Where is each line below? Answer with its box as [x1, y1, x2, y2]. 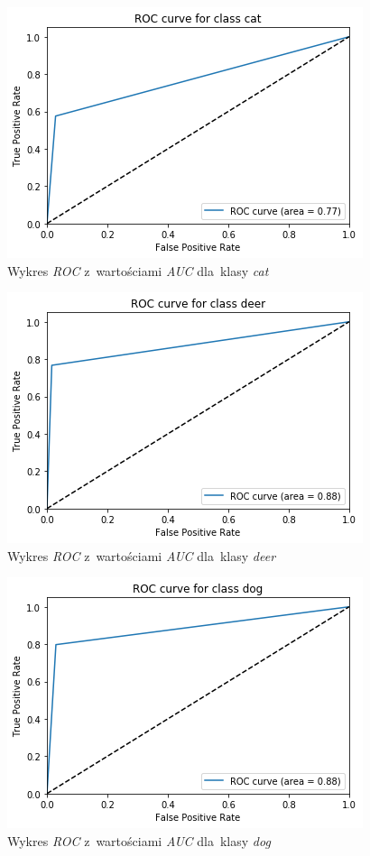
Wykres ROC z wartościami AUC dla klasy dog [7, 831, 271, 850]
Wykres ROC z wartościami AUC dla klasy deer [7, 546, 276, 565]
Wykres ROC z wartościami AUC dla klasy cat [7, 261, 269, 280]
